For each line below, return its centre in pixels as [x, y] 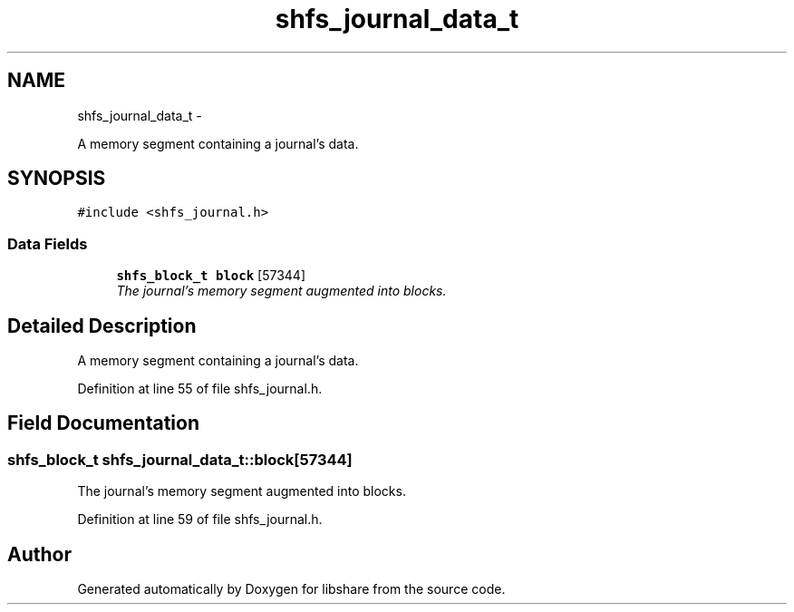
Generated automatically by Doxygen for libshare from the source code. [291, 589]
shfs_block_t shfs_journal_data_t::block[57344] [180, 459]
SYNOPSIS [57, 179]
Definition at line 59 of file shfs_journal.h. [200, 520]
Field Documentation [103, 423]
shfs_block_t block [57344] [211, 276]
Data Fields [48, 243]
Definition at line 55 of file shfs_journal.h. [200, 389]
